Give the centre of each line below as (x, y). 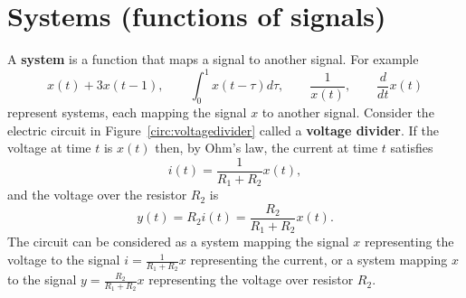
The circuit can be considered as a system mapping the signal (178, 242)
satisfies (412, 148)
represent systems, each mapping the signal (127, 112)
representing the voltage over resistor (251, 279)
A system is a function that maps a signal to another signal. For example (213, 59)
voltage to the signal (64, 260)
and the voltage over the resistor (97, 195)
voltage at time (49, 148)
